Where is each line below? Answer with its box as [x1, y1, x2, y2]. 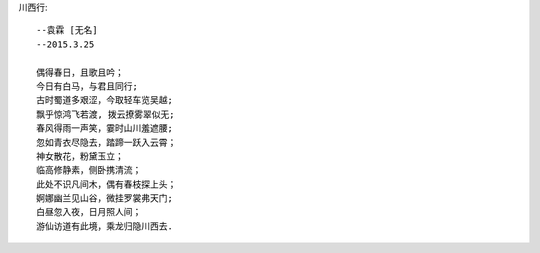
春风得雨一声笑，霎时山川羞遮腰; [36, 123, 174, 134]
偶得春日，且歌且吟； [36, 66, 124, 78]
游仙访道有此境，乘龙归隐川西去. [36, 220, 174, 232]
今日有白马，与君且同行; [36, 80, 139, 92]
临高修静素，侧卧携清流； [36, 165, 142, 176]
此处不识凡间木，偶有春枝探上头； [36, 178, 177, 190]
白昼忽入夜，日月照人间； [36, 206, 142, 218]
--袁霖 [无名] [36, 25, 99, 36]
